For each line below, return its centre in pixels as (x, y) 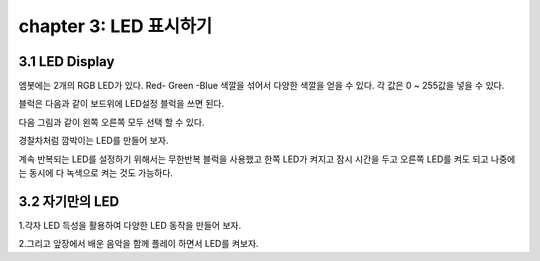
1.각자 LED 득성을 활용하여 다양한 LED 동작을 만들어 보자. (130, 225)
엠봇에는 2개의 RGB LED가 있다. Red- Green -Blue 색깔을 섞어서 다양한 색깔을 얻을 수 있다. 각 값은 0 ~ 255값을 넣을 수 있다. (261, 86)
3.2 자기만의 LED (69, 201)
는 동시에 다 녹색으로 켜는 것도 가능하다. (96, 173)
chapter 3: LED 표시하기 (115, 26)
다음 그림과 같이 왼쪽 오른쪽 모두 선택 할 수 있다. (111, 122)
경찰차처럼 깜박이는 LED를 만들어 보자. (93, 141)
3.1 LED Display (66, 61)
